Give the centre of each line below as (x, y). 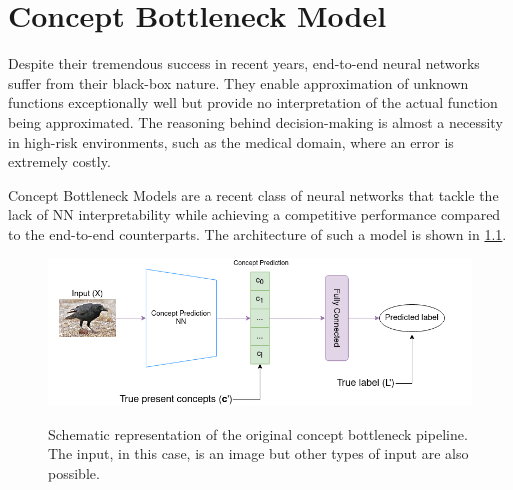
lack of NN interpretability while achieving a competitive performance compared (254, 214)
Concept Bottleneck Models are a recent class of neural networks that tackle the (253, 194)
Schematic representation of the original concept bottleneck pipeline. (258, 433)
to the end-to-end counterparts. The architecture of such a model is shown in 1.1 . (257, 233)
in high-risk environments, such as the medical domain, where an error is (231, 141)
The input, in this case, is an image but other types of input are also (258, 453)
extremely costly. (59, 161)
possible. (74, 472)
